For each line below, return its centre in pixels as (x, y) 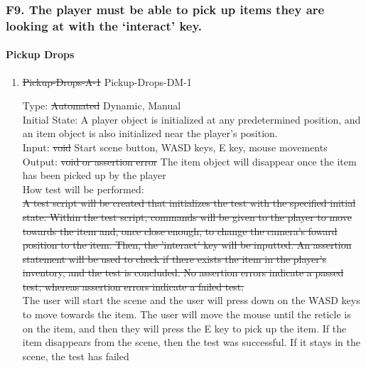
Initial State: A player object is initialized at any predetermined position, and (192, 119)
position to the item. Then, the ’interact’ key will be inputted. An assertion (187, 245)
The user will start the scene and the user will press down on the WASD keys (191, 300)
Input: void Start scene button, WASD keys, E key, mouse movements (175, 147)
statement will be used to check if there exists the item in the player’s (174, 258)
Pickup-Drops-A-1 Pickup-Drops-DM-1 (107, 81)
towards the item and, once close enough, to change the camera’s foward (180, 231)
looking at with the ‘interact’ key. (104, 25)
